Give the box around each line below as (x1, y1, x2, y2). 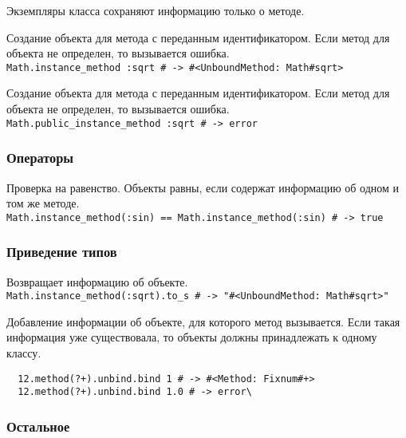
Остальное (6, 416, 70, 436)
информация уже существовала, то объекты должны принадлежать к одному (6, 329, 377, 345)
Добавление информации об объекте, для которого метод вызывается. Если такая (6, 313, 400, 329)
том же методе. (6, 195, 80, 211)
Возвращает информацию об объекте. (6, 273, 188, 290)
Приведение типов (6, 242, 117, 262)
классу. (6, 345, 41, 361)
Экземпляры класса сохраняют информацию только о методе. (6, 2, 305, 18)
